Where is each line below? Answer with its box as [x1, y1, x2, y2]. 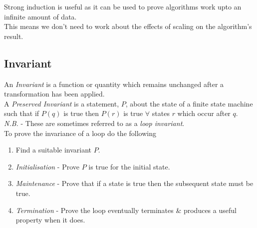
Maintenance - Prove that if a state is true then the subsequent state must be [15, 178, 254, 188]
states [152, 108, 170, 118]
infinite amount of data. [4, 11, 77, 21]
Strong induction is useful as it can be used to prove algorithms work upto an [4, 1, 242, 11]
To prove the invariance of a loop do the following [4, 127, 156, 138]
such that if [4, 108, 39, 118]
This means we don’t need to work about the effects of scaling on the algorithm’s [4, 21, 252, 31]
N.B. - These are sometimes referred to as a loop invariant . [4, 117, 185, 128]
